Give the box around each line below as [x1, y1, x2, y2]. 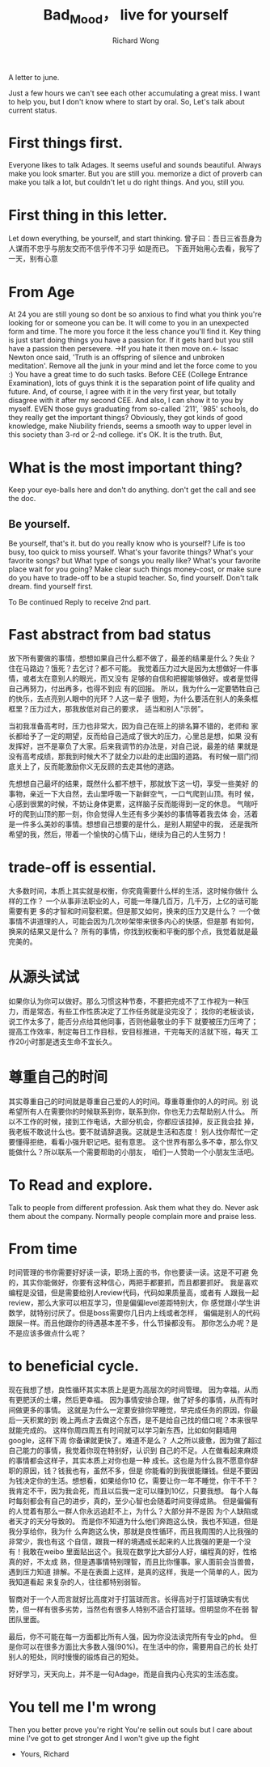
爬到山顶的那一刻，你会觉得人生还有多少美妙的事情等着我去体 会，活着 [22, 809, 259, 819]
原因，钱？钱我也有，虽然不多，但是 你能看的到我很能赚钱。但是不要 [22, 1465, 251, 1476]
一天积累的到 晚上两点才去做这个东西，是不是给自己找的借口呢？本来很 [15, 1415, 251, 1425]
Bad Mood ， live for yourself [43, 6, 229, 27]
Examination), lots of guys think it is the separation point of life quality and [8, 378, 255, 388]
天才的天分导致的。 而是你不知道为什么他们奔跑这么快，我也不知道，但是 [15, 1516, 259, 1526]
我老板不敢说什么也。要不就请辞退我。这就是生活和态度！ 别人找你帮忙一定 [8, 1127, 259, 1136]
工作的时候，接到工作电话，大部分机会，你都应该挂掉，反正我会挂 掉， [22, 1116, 259, 1126]
